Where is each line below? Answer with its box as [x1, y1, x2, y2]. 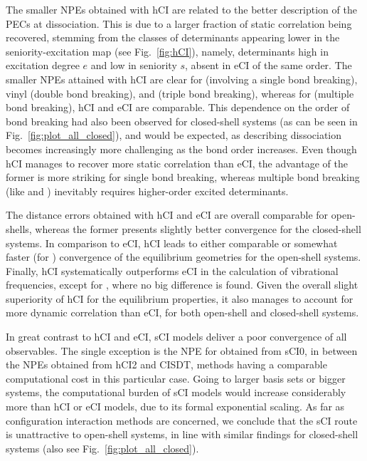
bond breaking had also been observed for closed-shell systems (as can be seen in [6, 113, 358, 128]
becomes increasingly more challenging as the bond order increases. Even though [6, 141, 357, 156]
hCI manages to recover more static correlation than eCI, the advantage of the [6, 155, 348, 170]
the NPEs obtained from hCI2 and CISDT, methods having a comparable [6, 357, 327, 372]
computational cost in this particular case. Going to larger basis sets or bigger [6, 371, 346, 385]
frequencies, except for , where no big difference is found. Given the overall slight [6, 277, 358, 292]
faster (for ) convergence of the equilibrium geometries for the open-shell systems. [6, 249, 361, 264]
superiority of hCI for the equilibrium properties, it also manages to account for [6, 291, 353, 306]
